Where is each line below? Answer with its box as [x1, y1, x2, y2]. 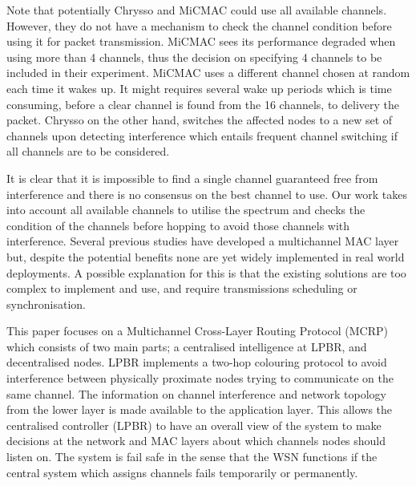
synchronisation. [6, 295, 86, 312]
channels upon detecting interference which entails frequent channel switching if [6, 127, 398, 144]
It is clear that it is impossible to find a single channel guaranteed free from [6, 169, 378, 186]
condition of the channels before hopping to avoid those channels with [6, 217, 350, 233]
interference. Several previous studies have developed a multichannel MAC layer [6, 233, 399, 249]
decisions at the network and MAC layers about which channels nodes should [6, 432, 386, 449]
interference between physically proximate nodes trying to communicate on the [6, 370, 394, 387]
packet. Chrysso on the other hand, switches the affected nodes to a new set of [6, 111, 393, 128]
